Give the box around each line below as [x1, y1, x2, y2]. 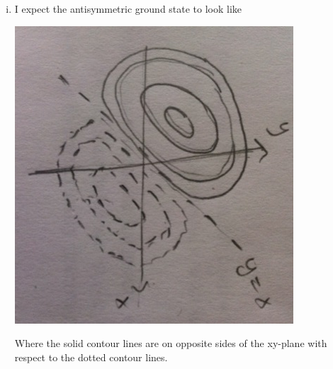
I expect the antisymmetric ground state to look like [14, 1, 242, 16]
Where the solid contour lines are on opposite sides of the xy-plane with [14, 336, 327, 351]
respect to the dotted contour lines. [14, 349, 168, 364]
